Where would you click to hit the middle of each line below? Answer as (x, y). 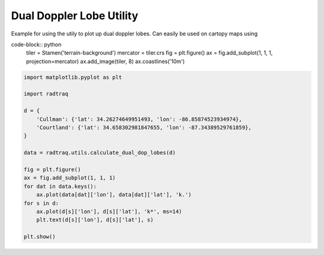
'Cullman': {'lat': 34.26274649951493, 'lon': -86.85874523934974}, (139, 119)
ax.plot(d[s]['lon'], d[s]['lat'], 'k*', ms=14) (109, 211)
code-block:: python (36, 44)
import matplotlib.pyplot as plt (73, 77)
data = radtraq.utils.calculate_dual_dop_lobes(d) (100, 153)
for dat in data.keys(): (60, 186)
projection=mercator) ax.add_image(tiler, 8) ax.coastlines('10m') (106, 61)
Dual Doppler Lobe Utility (75, 16)
